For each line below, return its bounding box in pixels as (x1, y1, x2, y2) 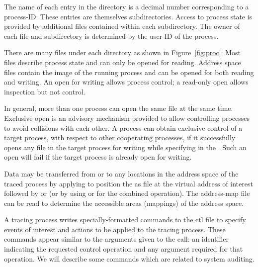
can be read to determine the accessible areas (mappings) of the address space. (4, 197, 244, 208)
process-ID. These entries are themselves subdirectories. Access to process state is (4, 11, 253, 21)
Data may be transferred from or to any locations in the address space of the (4, 168, 239, 178)
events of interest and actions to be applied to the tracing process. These (4, 224, 226, 234)
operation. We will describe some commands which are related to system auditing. (4, 253, 255, 264)
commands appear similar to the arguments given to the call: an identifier (4, 234, 229, 244)
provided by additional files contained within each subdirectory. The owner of (4, 21, 240, 31)
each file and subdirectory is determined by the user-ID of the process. (4, 30, 219, 41)
